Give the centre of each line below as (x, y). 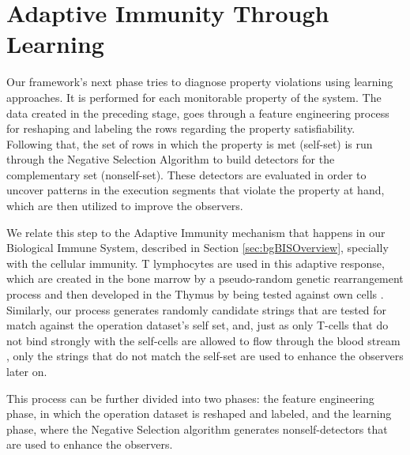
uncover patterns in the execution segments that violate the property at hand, (196, 190)
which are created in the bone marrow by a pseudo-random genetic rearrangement (205, 278)
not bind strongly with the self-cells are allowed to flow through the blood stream (203, 340)
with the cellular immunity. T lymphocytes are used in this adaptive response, (196, 263)
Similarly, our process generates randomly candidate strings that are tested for (197, 309)
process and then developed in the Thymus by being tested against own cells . (195, 294)
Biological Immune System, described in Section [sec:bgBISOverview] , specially (197, 248)
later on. (27, 371)
